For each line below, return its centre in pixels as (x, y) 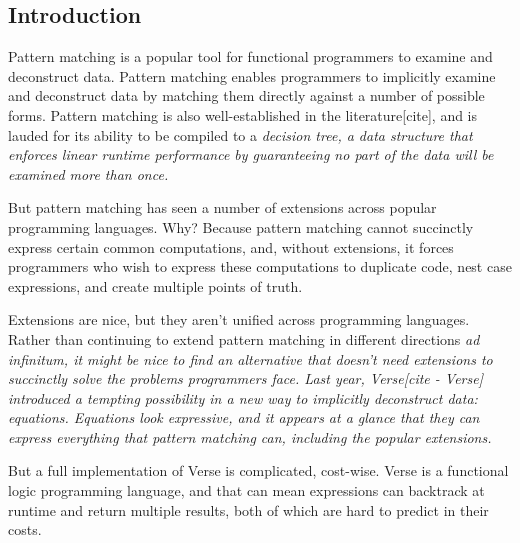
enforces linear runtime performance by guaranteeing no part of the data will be (251, 154)
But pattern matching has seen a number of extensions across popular (222, 207)
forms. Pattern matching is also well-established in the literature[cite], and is (243, 114)
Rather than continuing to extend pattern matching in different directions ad (244, 338)
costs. (25, 529)
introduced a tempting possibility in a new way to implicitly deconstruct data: (243, 397)
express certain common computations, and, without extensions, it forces (231, 246)
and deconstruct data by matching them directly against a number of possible (246, 95)
